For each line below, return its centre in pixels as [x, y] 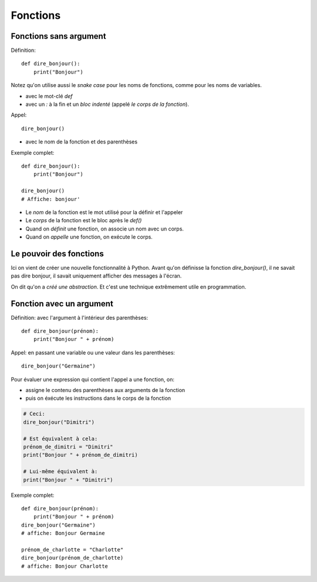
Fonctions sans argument [58, 36]
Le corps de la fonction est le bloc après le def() [84, 220]
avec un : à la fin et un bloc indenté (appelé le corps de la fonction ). [107, 104]
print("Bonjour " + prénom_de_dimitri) [80, 455]
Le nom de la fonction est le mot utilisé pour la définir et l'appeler [104, 212]
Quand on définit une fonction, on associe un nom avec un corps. [105, 229]
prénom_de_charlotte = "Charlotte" [72, 549]
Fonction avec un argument [62, 304]
